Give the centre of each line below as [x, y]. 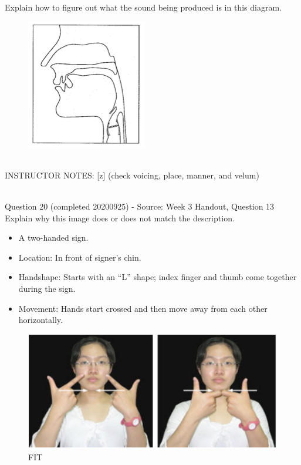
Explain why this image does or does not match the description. [120, 218]
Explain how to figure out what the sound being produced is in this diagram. [143, 7]
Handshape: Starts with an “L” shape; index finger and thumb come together [158, 277]
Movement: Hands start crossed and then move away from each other [143, 308]
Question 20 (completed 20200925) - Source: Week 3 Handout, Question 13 [140, 206]
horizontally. [40, 320]
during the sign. [47, 288]
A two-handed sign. [53, 237]
